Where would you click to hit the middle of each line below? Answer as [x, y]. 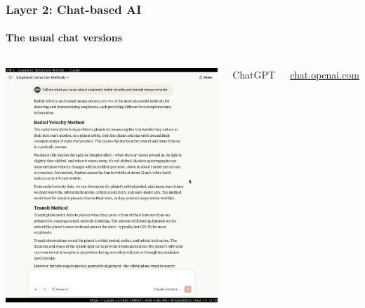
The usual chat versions [64, 38]
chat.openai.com [325, 74]
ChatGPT [254, 74]
